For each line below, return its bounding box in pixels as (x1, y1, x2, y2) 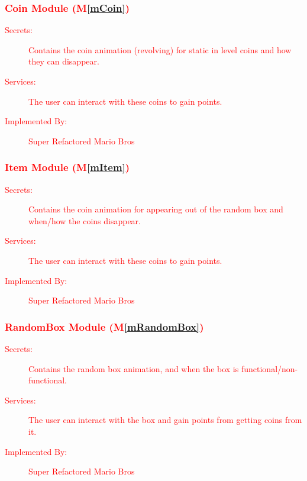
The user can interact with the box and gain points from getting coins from (28, 414, 302, 426)
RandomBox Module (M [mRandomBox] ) (5, 319, 204, 334)
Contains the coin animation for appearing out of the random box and (28, 203, 283, 215)
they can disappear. (28, 55, 99, 67)
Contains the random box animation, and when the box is (28, 362, 239, 375)
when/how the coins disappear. (28, 214, 141, 227)
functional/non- (241, 362, 298, 375)
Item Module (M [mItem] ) (5, 160, 130, 175)
